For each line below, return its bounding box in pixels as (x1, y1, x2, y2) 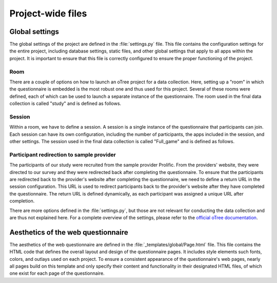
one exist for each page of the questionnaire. (9, 270, 105, 276)
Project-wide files (9, 8, 87, 19)
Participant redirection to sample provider (9, 151, 116, 158)
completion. (9, 198, 35, 204)
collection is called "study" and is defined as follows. (9, 100, 122, 107)
